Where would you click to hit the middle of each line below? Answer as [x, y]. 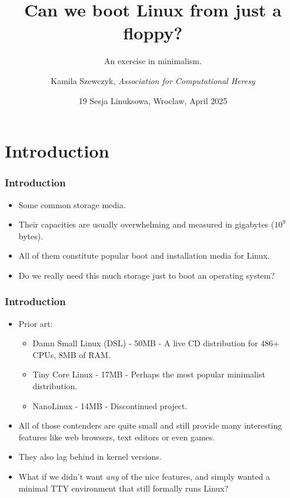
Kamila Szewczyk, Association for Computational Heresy [153, 80]
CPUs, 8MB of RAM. [71, 354]
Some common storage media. [72, 204]
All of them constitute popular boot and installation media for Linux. [144, 255]
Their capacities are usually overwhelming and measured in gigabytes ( [146, 224]
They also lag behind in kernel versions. [90, 457]
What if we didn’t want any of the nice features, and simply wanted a [144, 477]
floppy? [153, 33]
